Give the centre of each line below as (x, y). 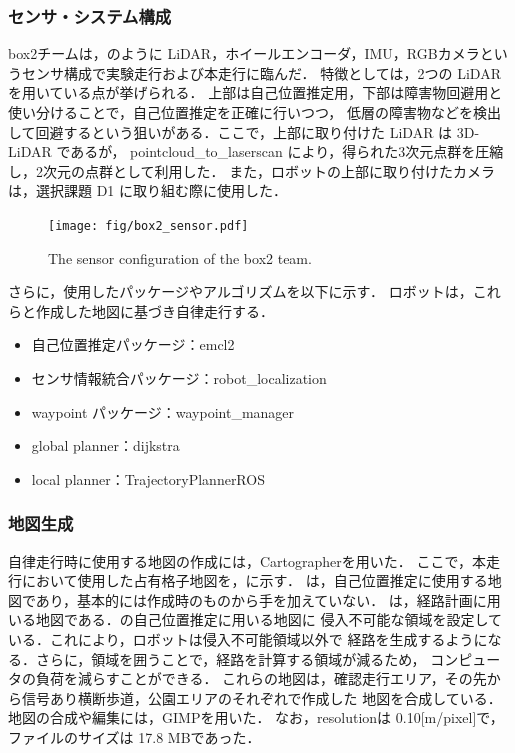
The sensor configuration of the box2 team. (180, 257)
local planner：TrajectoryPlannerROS (148, 478)
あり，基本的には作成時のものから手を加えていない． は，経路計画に (261, 599)
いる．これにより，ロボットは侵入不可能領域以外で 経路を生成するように (248, 638)
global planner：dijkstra (105, 445)
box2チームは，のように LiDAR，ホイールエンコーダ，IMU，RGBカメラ (244, 53)
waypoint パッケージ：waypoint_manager (163, 411)
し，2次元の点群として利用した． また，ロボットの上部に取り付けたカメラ (251, 170)
